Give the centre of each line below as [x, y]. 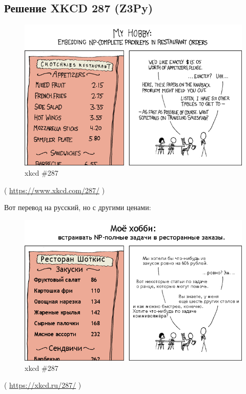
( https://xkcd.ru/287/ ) [43, 385]
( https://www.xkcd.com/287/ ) [55, 190]
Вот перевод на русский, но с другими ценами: [78, 207]
